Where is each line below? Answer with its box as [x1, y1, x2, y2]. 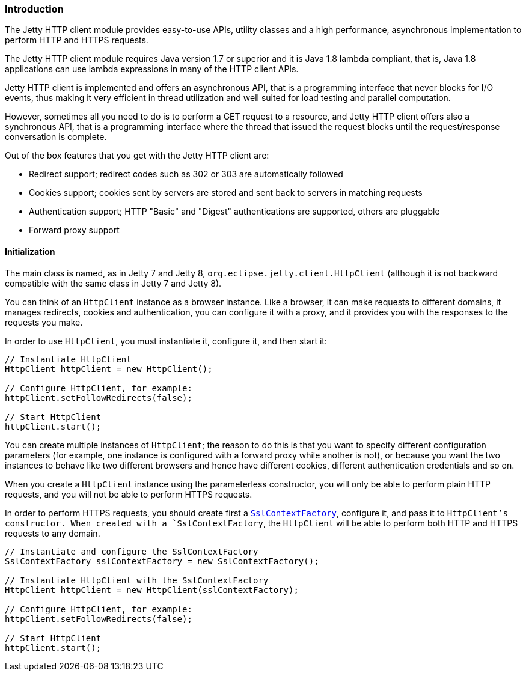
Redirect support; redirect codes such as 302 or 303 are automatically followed [29, 169, 343, 180]
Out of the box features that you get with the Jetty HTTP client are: [5, 150, 269, 161]
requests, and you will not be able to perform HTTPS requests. [5, 489, 252, 499]
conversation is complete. [5, 132, 107, 142]
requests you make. [5, 317, 83, 327]
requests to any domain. [5, 528, 100, 538]
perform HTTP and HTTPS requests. [5, 35, 148, 46]
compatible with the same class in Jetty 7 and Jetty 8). [5, 278, 222, 288]
